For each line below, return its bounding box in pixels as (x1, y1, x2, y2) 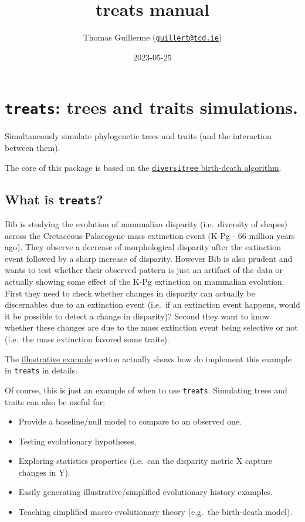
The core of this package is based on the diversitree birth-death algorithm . (5, 161, 282, 173)
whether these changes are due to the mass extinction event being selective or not (5, 321, 298, 334)
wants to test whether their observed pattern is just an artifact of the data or (5, 264, 283, 276)
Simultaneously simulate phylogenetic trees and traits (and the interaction (5, 130, 272, 142)
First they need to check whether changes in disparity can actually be (5, 287, 255, 299)
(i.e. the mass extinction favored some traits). (5, 333, 170, 345)
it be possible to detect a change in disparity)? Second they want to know (5, 309, 270, 322)
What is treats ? (5, 190, 103, 208)
